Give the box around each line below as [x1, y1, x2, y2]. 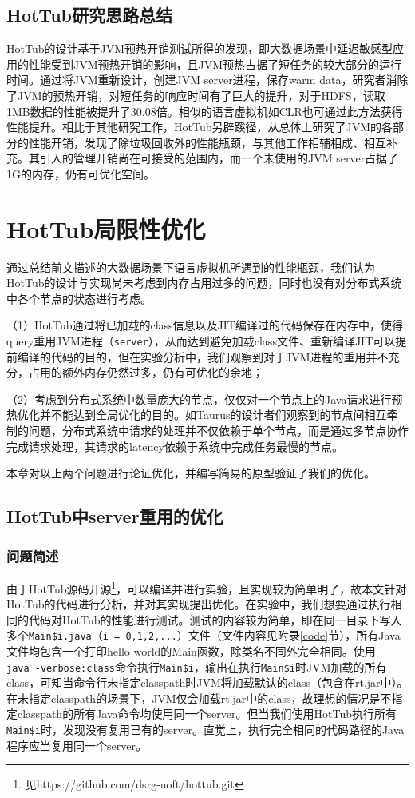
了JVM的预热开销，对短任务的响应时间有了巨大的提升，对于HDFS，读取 [6, 86, 385, 103]
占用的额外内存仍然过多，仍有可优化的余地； [28, 364, 263, 381]
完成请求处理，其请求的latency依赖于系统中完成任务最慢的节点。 [6, 437, 343, 454]
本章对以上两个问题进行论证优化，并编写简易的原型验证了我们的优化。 [6, 465, 375, 481]
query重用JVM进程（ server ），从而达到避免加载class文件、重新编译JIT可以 [6, 333, 396, 349]
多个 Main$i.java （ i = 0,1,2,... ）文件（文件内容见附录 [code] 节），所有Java [6, 627, 401, 644]
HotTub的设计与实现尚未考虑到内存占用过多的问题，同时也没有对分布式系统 [6, 274, 402, 291]
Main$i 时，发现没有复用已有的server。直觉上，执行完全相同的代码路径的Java [6, 720, 405, 737]
